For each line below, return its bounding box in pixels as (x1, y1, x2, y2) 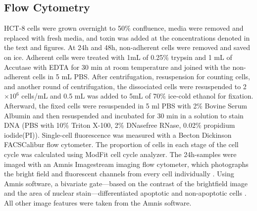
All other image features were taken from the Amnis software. (4, 197, 192, 208)
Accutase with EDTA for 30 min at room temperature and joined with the (4, 61, 230, 72)
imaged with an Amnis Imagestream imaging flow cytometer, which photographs (4, 158, 249, 169)
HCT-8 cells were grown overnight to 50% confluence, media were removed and (4, 23, 244, 33)
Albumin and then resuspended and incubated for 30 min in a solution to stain (4, 110, 244, 120)
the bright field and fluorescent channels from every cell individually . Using (4, 168, 234, 179)
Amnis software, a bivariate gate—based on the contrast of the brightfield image (4, 178, 248, 188)
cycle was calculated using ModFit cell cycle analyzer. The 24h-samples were (4, 149, 237, 159)
